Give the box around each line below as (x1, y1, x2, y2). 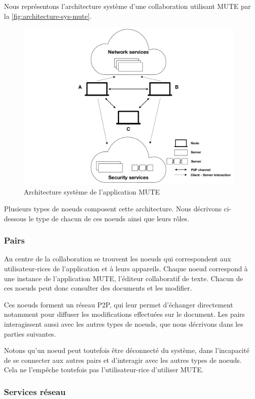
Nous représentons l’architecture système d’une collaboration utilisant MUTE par (4, 1, 251, 11)
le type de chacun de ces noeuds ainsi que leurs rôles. (28, 213, 189, 223)
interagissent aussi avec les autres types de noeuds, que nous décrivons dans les (4, 318, 243, 329)
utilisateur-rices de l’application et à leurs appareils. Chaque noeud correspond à (4, 263, 248, 273)
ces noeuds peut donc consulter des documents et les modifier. (4, 283, 192, 293)
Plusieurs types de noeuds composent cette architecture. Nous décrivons (4, 203, 222, 213)
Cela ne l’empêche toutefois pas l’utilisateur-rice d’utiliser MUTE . (4, 364, 204, 375)
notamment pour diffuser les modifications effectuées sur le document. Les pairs (4, 309, 245, 319)
